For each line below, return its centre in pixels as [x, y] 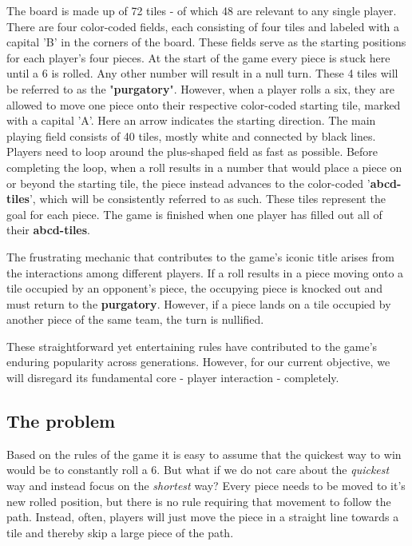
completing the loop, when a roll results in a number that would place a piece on [204, 167]
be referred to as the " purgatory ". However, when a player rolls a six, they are [201, 88]
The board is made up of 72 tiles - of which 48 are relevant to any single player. [202, 10]
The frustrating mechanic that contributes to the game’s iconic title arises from [200, 256]
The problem [61, 421]
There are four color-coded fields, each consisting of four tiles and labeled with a [203, 26]
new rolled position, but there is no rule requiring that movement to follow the [199, 501]
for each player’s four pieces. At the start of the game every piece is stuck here [198, 57]
